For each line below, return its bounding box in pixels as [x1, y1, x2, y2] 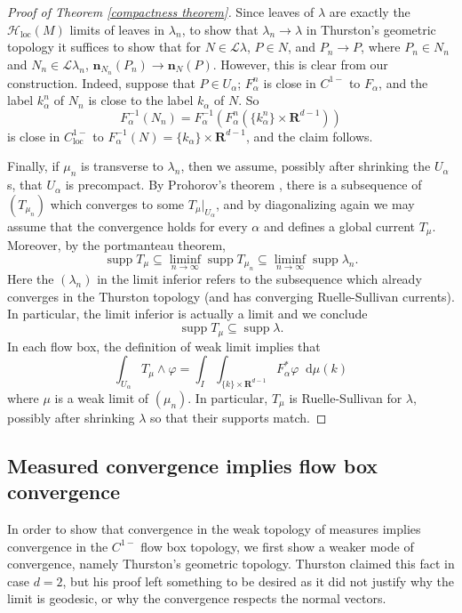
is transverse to [81, 157, 163, 175]
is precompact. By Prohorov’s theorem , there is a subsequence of [65, 175, 422, 194]
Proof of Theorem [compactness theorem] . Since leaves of [7, 3, 315, 20]
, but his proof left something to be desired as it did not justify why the [62, 571, 454, 590]
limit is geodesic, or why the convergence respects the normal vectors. [7, 589, 386, 608]
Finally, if [7, 157, 60, 175]
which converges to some [50, 194, 185, 213]
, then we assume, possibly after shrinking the [180, 157, 431, 175]
